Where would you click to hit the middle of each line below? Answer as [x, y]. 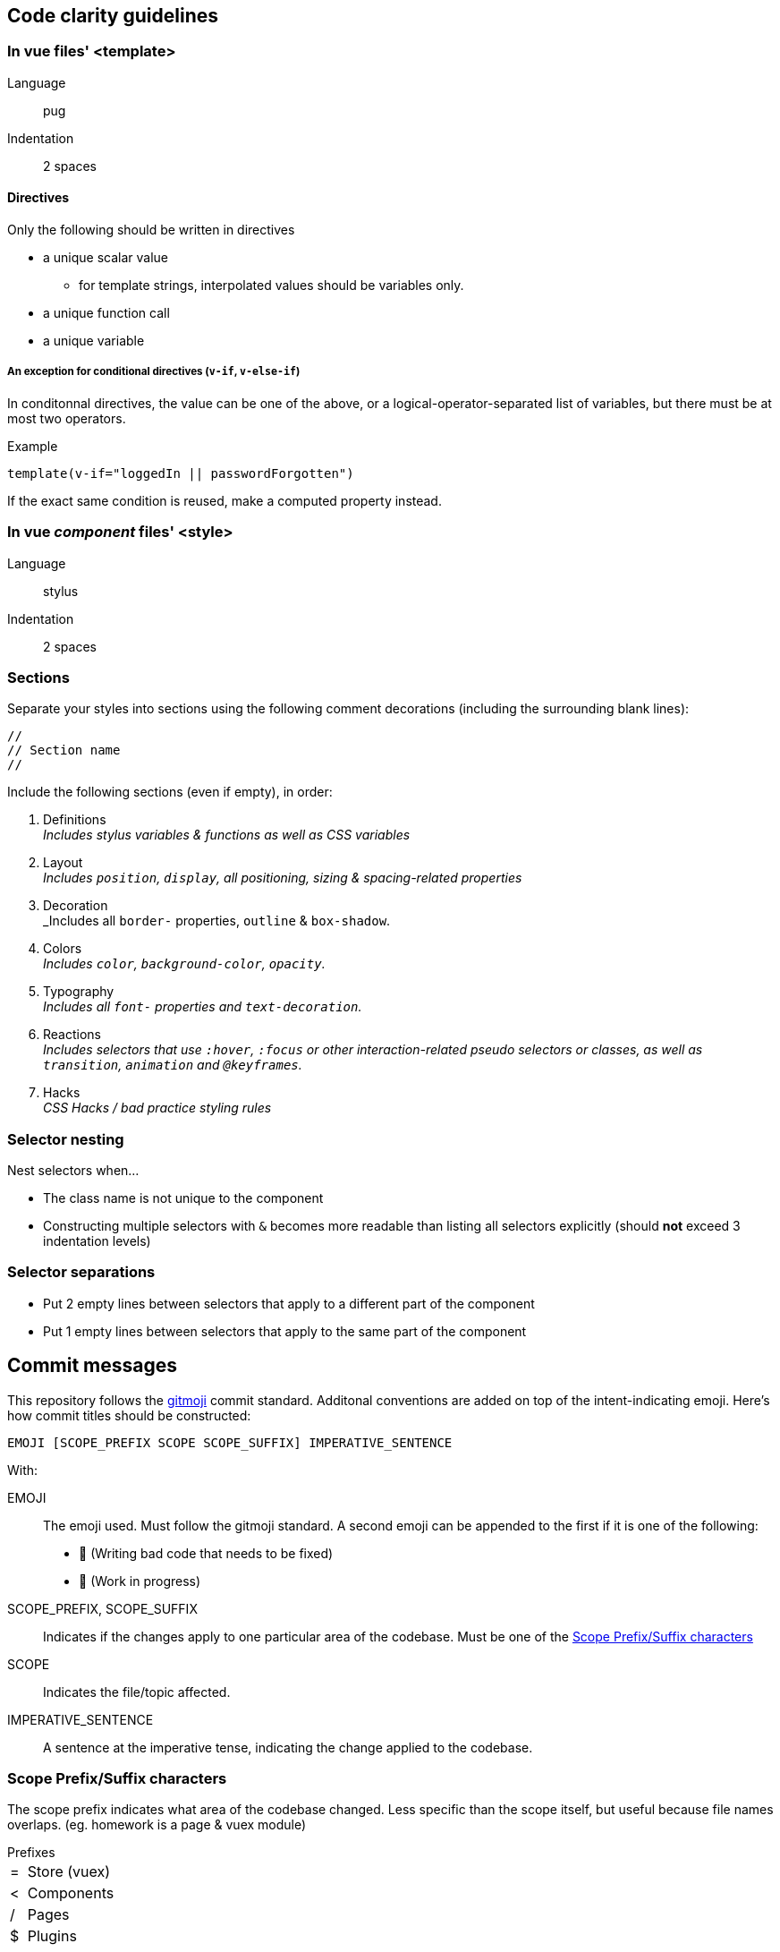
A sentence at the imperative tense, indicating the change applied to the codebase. [288, 1747]
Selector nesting [66, 1139]
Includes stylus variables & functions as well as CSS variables [227, 835]
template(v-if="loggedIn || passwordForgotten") [181, 473]
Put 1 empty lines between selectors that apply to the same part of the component [285, 1331]
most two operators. [67, 418]
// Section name [64, 750]
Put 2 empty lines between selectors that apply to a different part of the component [289, 1303]
